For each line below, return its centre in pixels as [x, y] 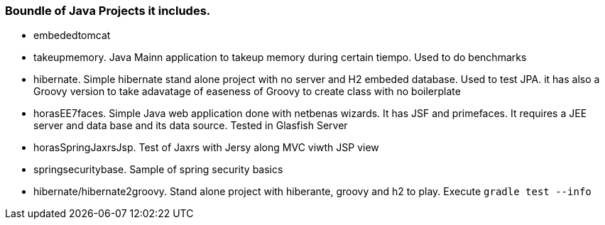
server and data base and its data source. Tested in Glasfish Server [191, 126]
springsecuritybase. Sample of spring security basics [158, 170]
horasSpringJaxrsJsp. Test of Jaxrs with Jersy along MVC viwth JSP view [206, 148]
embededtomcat [72, 35]
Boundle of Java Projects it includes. [108, 11]
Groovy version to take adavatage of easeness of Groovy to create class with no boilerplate [247, 92]
